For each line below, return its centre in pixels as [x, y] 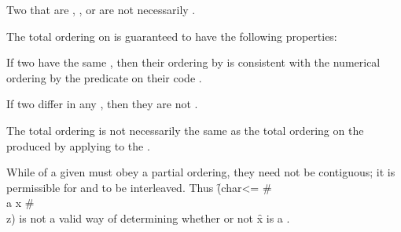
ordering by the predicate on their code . [104, 77]
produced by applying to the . [78, 145]
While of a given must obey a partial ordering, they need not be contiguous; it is [201, 172]
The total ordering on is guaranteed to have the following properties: [172, 36]
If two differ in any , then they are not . [102, 104]
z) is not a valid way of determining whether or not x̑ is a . [148, 217]
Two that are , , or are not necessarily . [101, 9]
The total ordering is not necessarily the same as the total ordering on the [185, 130]
